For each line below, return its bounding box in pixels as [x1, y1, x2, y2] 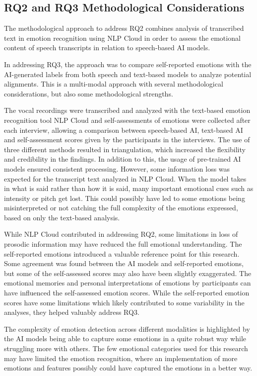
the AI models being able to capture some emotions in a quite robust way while [4, 333, 247, 344]
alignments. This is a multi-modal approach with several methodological [4, 79, 223, 89]
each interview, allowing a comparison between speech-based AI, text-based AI [4, 124, 243, 135]
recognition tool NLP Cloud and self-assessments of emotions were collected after [4, 114, 251, 125]
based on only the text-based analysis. [4, 212, 120, 222]
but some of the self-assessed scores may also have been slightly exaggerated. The [4, 268, 252, 278]
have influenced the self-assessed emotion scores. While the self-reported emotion [4, 287, 250, 298]
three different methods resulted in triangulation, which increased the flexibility [4, 144, 246, 154]
